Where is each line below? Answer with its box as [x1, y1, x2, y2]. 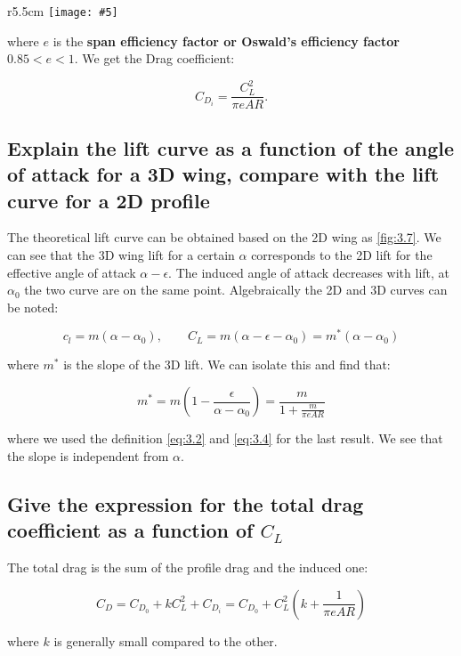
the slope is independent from [7, 447, 169, 466]
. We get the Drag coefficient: [74, 49, 235, 68]
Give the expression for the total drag [7, 490, 364, 518]
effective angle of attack [7, 263, 136, 281]
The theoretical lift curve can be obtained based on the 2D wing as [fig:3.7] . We [7, 228, 441, 247]
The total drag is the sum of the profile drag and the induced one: [7, 558, 368, 577]
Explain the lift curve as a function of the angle [7, 134, 455, 161]
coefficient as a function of [7, 516, 254, 544]
